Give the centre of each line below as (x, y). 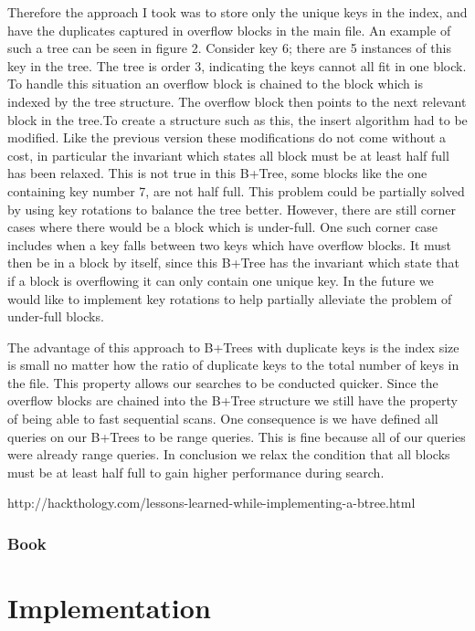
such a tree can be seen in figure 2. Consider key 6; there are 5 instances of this (229, 48)
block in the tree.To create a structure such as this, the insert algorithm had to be (237, 119)
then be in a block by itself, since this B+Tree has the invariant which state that (233, 263)
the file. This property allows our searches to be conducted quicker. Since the (223, 382)
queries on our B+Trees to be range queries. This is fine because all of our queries (237, 436)
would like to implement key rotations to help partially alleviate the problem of (230, 298)
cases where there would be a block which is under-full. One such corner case (223, 227)
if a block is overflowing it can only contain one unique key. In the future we (221, 280)
